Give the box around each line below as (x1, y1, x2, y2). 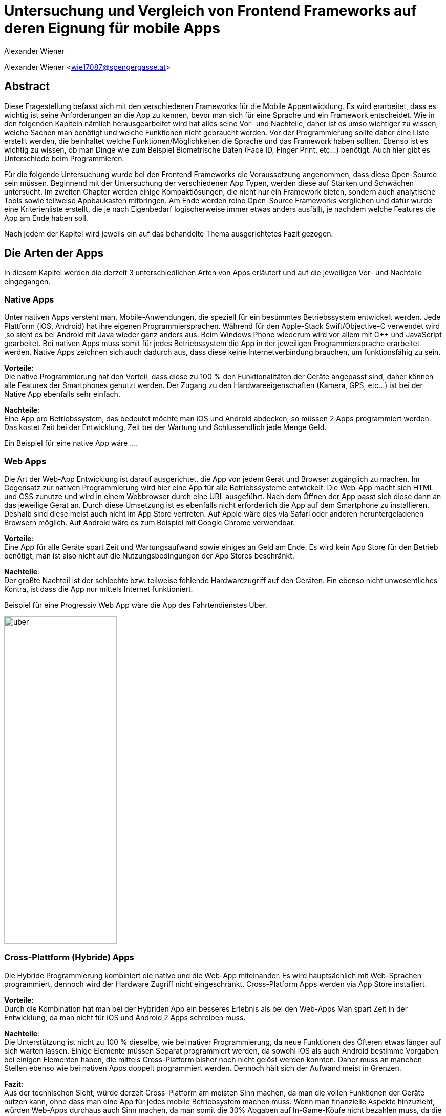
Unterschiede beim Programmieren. (4, 154, 124, 163)
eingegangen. (4, 277, 51, 286)
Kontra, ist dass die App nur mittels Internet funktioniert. (4, 584, 193, 593)
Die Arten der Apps (4, 247, 104, 260)
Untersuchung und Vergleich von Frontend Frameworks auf (4, 2, 417, 19)
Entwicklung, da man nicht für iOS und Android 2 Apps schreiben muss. (4, 1013, 246, 1022)
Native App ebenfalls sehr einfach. (4, 390, 120, 399)
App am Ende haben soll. (4, 213, 88, 222)
